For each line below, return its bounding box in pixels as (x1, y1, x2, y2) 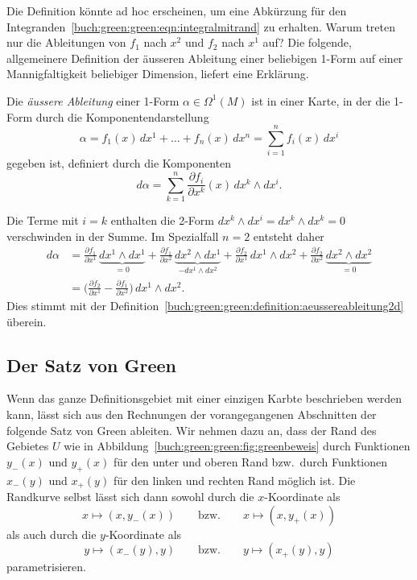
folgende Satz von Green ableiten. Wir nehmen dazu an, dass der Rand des (6, 421, 377, 438)
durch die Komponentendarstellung (35, 108, 209, 125)
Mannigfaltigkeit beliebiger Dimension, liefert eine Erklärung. (6, 65, 309, 82)
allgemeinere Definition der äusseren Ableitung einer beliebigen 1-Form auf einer (6, 49, 403, 66)
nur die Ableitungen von (6, 34, 126, 51)
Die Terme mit (6, 212, 79, 228)
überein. (6, 313, 47, 329)
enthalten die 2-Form (110, 212, 214, 228)
